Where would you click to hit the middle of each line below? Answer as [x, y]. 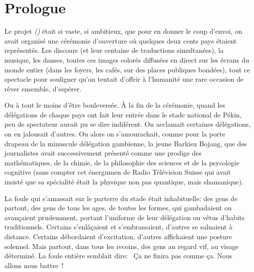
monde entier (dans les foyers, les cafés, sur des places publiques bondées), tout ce [127, 69]
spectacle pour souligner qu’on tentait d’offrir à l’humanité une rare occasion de [124, 79]
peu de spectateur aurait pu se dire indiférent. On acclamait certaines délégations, [127, 124]
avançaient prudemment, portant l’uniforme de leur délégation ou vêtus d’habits [125, 217]
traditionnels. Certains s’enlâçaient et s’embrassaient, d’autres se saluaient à [118, 227]
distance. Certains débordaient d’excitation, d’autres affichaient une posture [118, 236]
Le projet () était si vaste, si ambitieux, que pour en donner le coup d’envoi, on [123, 31]
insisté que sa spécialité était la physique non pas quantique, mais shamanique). [124, 182]
